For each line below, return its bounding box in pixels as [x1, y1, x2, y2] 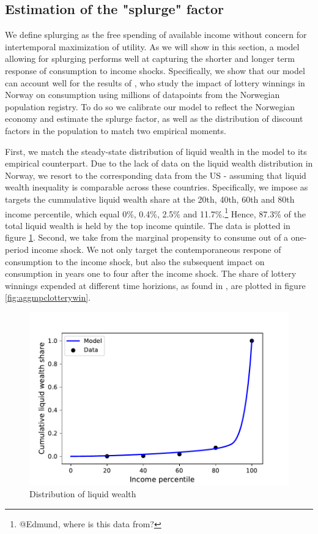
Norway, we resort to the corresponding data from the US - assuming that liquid [5, 168, 306, 181]
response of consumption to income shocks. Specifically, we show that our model [5, 64, 305, 77]
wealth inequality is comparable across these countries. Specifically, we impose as [5, 181, 308, 194]
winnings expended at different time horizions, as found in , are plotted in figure [5, 279, 306, 291]
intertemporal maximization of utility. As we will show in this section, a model [5, 40, 300, 53]
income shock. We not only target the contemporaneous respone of [31, 243, 281, 255]
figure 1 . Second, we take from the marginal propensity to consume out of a [5, 231, 289, 244]
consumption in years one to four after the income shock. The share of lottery [5, 267, 297, 280]
